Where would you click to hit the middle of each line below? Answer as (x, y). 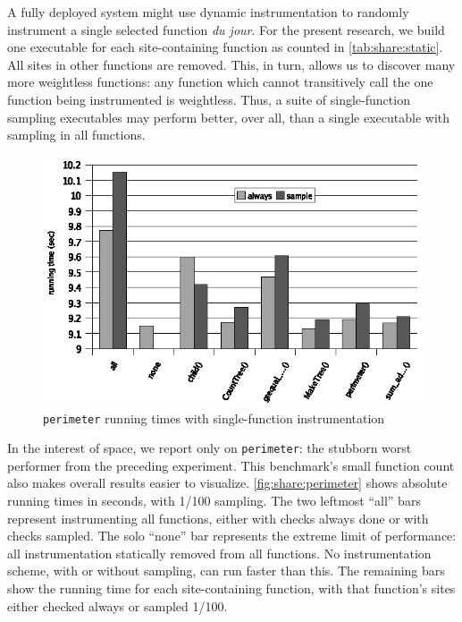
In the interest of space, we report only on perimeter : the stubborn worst (210, 448)
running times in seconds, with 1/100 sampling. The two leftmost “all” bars (214, 500)
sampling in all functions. (76, 135)
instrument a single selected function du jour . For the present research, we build (226, 29)
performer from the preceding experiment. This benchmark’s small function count (231, 465)
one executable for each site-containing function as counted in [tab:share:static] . (225, 47)
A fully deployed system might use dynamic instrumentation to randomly (208, 12)
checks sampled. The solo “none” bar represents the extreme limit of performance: (232, 536)
